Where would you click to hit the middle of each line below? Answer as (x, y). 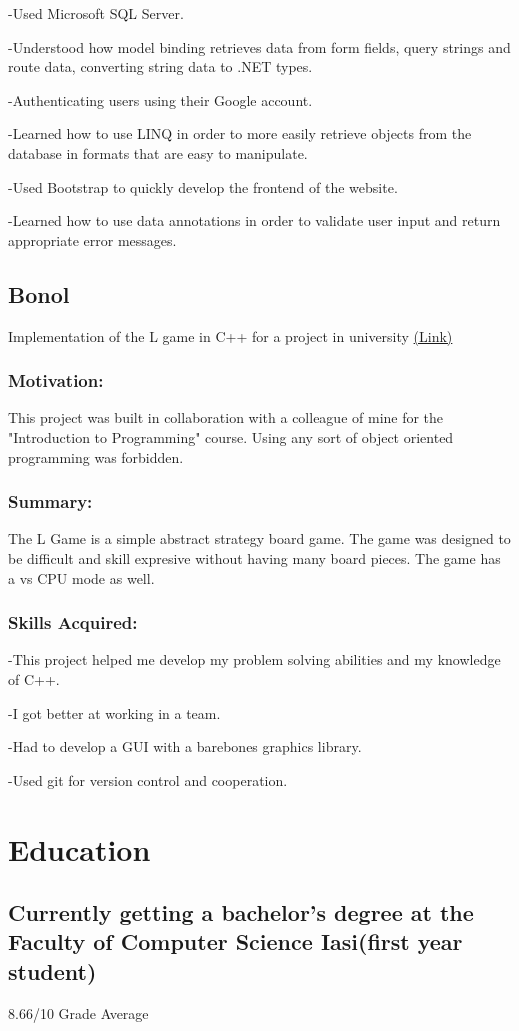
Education (79, 848)
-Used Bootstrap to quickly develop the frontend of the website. (203, 186)
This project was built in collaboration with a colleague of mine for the (226, 417)
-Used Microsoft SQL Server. (96, 13)
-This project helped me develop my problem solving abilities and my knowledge (254, 659)
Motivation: (56, 380)
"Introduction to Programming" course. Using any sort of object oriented (231, 436)
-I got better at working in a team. (114, 712)
